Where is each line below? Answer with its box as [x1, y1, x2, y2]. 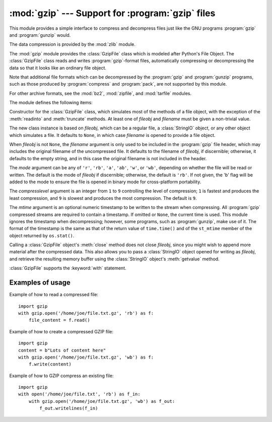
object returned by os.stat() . [9, 232, 75, 239]
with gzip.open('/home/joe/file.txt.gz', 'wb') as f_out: [28, 398, 175, 404]
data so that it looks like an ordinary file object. [9, 64, 107, 71]
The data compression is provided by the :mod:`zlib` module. [9, 41, 135, 47]
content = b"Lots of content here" [18, 347, 106, 353]
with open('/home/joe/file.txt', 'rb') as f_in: [18, 391, 141, 397]
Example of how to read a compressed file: [9, 292, 98, 298]
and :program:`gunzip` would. [9, 32, 71, 38]
